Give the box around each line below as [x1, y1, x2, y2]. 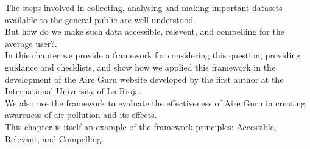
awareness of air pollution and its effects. [5, 108, 157, 121]
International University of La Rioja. [5, 85, 142, 97]
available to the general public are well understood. [5, 13, 196, 26]
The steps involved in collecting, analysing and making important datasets [5, 1, 283, 13]
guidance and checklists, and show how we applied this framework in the [5, 60, 276, 73]
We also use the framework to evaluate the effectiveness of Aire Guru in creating [5, 96, 306, 109]
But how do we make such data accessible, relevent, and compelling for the [5, 25, 284, 38]
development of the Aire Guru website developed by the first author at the [5, 72, 284, 85]
